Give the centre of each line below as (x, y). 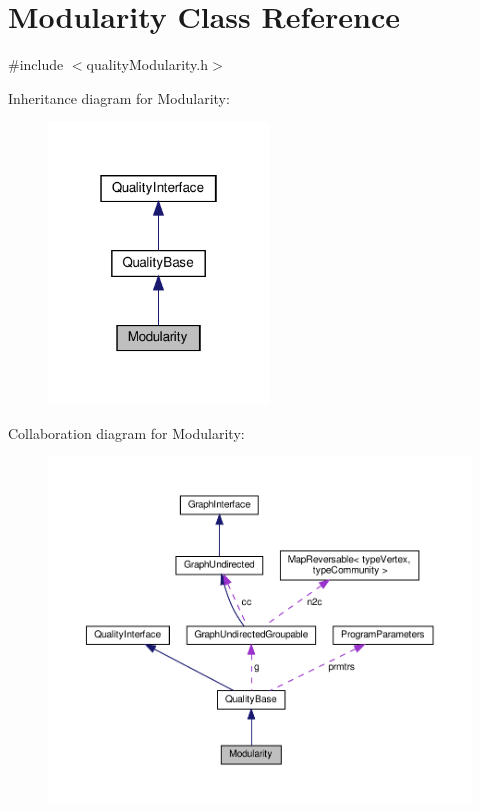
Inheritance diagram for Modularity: (119, 97)
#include (36, 64)
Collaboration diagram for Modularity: (126, 432)
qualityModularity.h (147, 64)
